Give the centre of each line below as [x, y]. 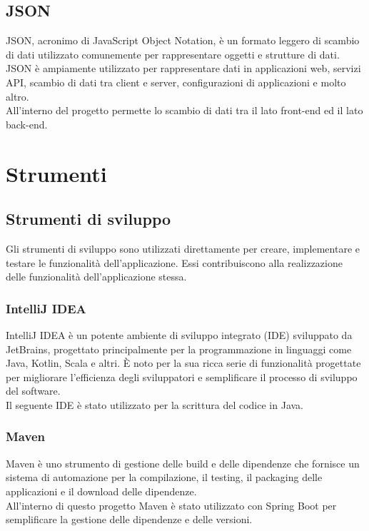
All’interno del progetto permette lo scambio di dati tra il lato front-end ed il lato [184, 110]
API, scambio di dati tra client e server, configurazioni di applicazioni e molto [176, 82]
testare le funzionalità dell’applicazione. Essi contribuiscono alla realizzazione [174, 262]
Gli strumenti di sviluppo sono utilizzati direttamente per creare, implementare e [183, 248]
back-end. [27, 124]
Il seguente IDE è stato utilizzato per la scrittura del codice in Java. [155, 404]
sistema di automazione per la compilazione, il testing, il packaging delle [164, 477]
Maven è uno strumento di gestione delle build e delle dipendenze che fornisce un [183, 463]
